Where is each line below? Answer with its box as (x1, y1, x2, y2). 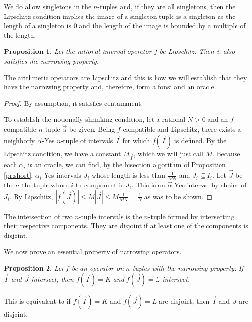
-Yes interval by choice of (172, 179, 247, 189)
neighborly (4, 135, 35, 145)
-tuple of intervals (61, 135, 113, 145)
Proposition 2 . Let (4, 262, 63, 272)
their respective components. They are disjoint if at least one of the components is (4, 220, 248, 231)
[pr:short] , (4, 170, 33, 180)
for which (122, 135, 150, 145)
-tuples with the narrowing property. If (130, 262, 244, 272)
